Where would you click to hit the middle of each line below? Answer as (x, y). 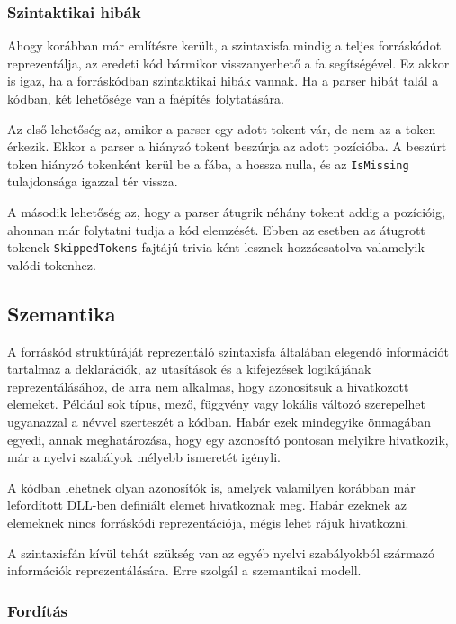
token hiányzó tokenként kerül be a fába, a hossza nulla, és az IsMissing (208, 163)
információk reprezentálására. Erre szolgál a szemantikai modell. (184, 570)
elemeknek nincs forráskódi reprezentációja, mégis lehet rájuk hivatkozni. (208, 523)
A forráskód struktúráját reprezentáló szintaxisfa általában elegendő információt (228, 351)
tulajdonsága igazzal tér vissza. (93, 181)
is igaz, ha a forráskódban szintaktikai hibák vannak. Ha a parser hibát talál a (223, 81)
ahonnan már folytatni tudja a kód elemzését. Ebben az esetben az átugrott (216, 229)
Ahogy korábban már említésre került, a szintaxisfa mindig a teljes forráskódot (224, 45)
